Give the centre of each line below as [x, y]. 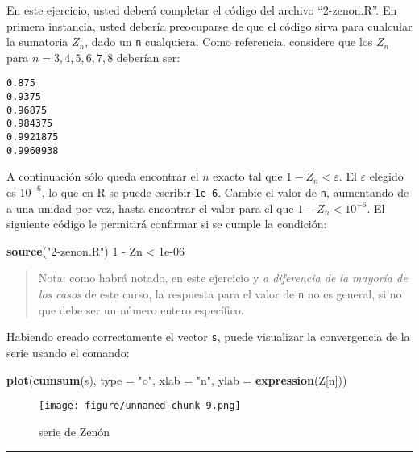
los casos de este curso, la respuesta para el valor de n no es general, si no [220, 294]
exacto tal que [248, 176]
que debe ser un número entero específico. [141, 309]
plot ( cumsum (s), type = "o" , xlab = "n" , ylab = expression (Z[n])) [177, 379]
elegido [386, 176]
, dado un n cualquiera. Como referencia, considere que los [229, 42]
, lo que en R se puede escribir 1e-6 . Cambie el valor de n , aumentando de [225, 192]
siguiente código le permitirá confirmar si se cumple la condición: [167, 224]
